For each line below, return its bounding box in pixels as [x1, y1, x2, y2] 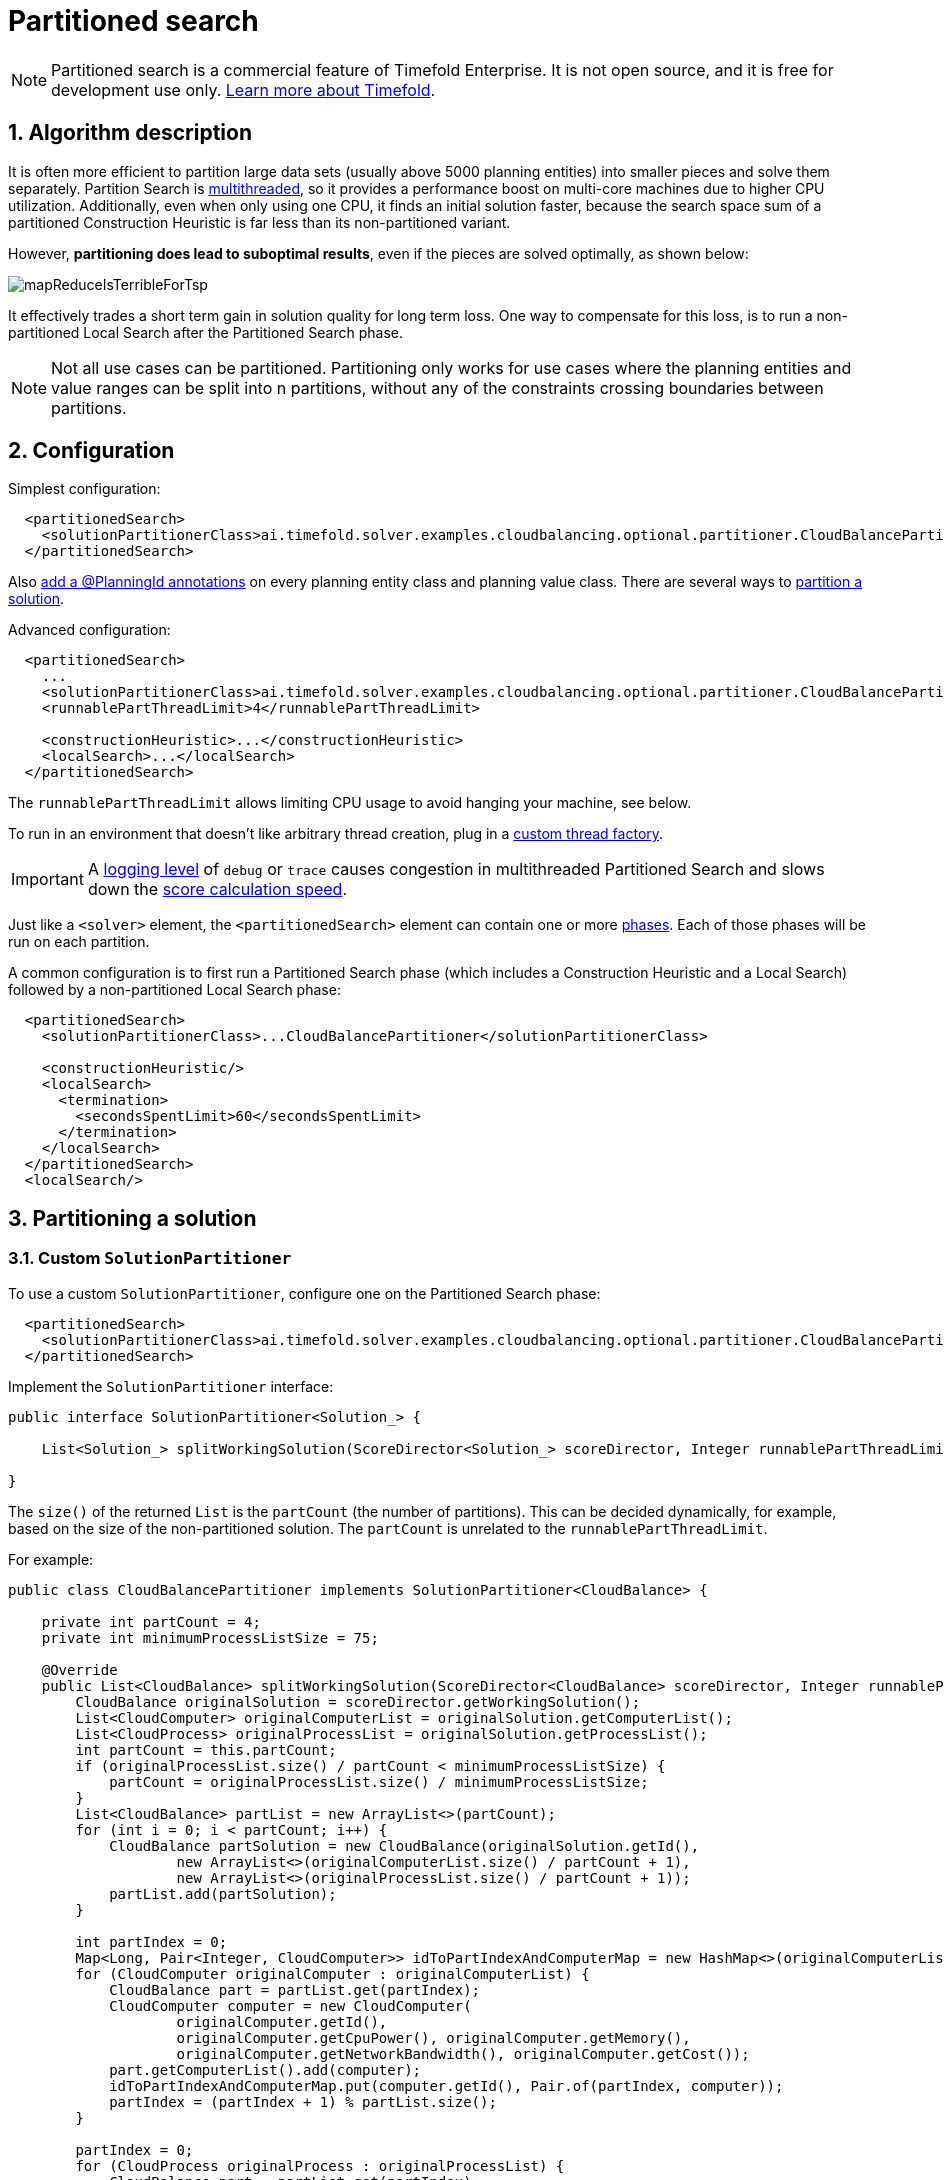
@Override [41, 1661, 118, 1678]
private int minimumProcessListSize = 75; [41, 1629, 379, 1646]
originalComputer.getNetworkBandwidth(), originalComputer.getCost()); [176, 2045, 750, 2062]
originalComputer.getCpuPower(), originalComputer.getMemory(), [176, 2029, 691, 2046]
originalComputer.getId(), [176, 2013, 388, 2030]
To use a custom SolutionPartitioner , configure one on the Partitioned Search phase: [8, 1284, 601, 1302]
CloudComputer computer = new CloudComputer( [109, 1997, 472, 2014]
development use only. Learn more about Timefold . [51, 79, 436, 100]
